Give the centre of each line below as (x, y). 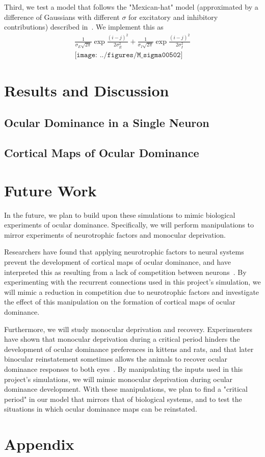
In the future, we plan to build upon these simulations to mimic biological (120, 214)
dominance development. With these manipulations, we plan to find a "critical (126, 389)
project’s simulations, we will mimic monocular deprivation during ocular (118, 379)
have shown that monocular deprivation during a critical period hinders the (122, 339)
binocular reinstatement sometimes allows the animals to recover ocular (116, 359)
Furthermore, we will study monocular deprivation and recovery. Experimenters (128, 329)
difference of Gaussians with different (62, 17)
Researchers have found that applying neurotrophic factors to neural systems (124, 252)
